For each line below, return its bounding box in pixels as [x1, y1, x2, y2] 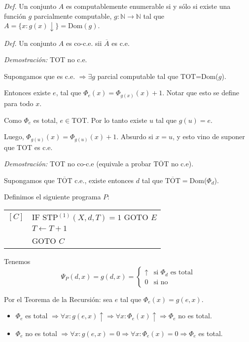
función [4, 10, 26, 21]
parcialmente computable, [34, 10, 112, 21]
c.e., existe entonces [74, 175, 134, 185]
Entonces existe [4, 87, 51, 98]
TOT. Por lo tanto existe [71, 114, 147, 125]
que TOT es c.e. [4, 142, 53, 152]
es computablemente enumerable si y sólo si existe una [66, 1, 231, 11]
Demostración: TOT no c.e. [4, 54, 87, 65]
